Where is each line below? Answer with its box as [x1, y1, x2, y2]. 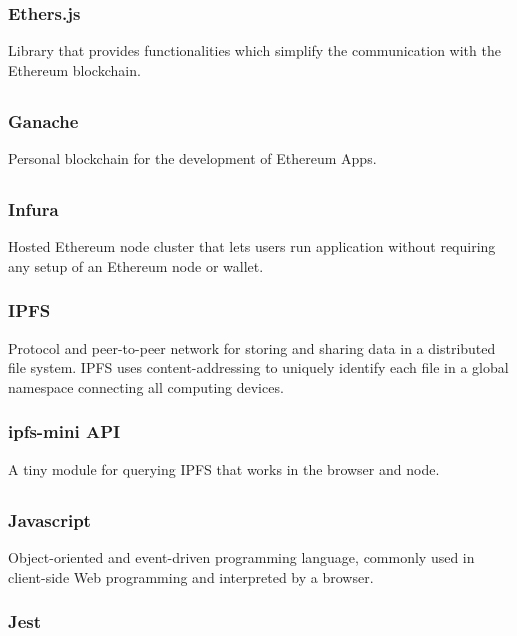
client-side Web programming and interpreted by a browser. [8, 566, 374, 587]
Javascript [8, 507, 91, 532]
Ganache [8, 108, 79, 133]
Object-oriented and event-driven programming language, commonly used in [8, 547, 475, 568]
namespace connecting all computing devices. [8, 376, 284, 397]
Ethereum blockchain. [8, 59, 141, 80]
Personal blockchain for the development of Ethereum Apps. [8, 148, 377, 169]
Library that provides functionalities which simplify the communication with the [8, 40, 501, 61]
